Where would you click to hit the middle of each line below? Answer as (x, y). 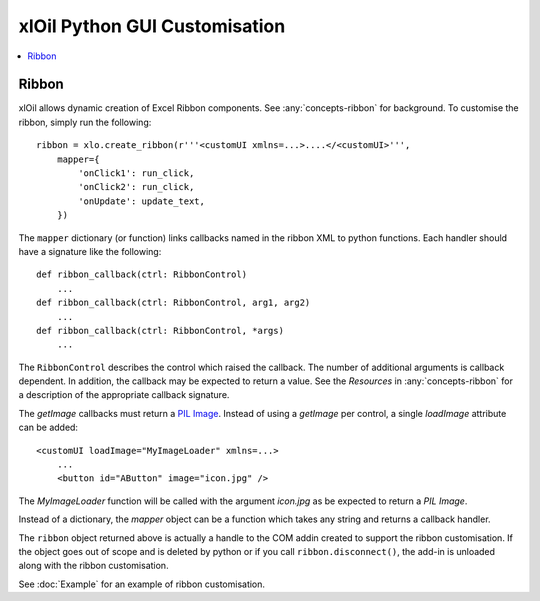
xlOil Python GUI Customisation (152, 26)
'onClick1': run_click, (136, 173)
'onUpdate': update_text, (141, 201)
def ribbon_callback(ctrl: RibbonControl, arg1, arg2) (173, 303)
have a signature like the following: (90, 251)
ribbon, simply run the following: (85, 122)
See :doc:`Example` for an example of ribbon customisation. (141, 584)
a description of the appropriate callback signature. (124, 395)
